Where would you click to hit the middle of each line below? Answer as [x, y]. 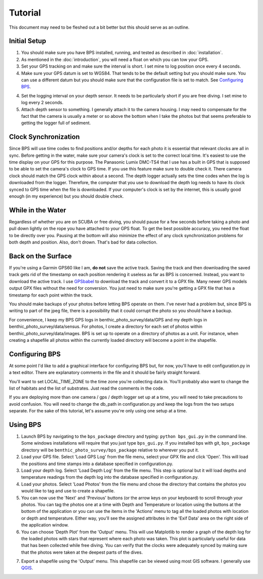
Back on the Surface [40, 256]
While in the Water [38, 210]
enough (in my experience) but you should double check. [66, 196]
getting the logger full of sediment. [56, 123]
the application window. [45, 525]
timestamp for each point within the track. [51, 295]
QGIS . [27, 568]
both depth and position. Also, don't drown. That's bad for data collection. [83, 242]
